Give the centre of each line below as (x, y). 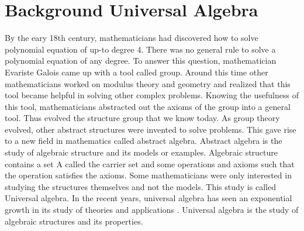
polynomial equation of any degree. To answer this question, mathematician (141, 61)
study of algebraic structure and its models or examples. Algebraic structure (141, 152)
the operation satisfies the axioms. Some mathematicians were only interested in (148, 175)
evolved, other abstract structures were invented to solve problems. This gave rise (151, 129)
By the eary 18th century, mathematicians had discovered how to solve (132, 38)
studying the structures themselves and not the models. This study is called (140, 186)
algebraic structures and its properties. (74, 221)
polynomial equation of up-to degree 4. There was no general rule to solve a (140, 49)
